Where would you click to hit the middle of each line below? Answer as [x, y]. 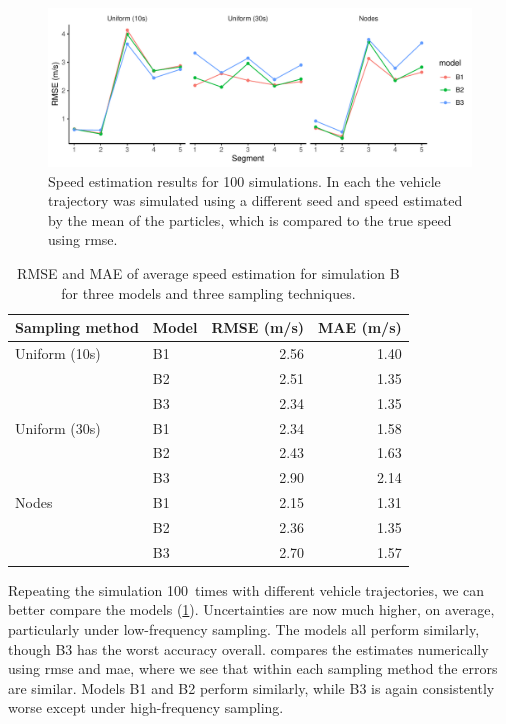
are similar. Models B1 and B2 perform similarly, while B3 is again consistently [251, 687]
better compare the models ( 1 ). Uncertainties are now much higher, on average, [251, 609]
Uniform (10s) [58, 353]
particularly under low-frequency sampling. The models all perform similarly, [244, 629]
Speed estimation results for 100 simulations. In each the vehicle [244, 180]
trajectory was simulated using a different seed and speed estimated [255, 200]
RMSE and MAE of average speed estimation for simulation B [208, 272]
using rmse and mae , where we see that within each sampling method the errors [253, 668]
